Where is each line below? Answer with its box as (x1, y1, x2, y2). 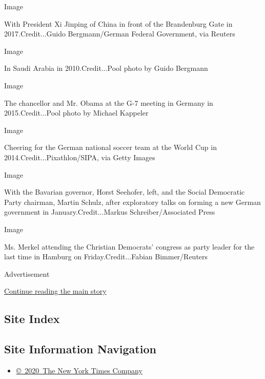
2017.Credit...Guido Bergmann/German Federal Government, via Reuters (4, 28, 235, 39)
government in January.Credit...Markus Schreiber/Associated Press (4, 206, 215, 217)
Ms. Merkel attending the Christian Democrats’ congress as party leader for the (4, 241, 255, 252)
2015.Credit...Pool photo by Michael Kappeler (4, 107, 149, 118)
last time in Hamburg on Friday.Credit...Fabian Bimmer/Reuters (4, 251, 208, 262)
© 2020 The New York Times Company (16, 365, 142, 375)
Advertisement (4, 268, 50, 279)
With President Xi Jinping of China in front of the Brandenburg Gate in (4, 18, 233, 29)
